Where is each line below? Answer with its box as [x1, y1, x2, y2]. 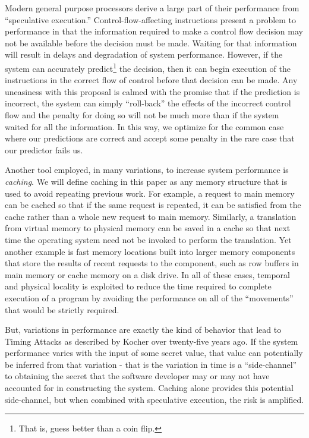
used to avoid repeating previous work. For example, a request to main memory [5, 187, 295, 199]
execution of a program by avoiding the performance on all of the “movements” [5, 291, 294, 304]
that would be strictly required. [5, 303, 119, 316]
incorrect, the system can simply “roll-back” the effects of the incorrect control [5, 97, 291, 109]
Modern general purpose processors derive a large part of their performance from [5, 2, 299, 14]
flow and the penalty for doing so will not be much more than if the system [5, 109, 279, 121]
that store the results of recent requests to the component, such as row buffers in [5, 257, 299, 269]
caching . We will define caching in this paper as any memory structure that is [5, 175, 288, 187]
